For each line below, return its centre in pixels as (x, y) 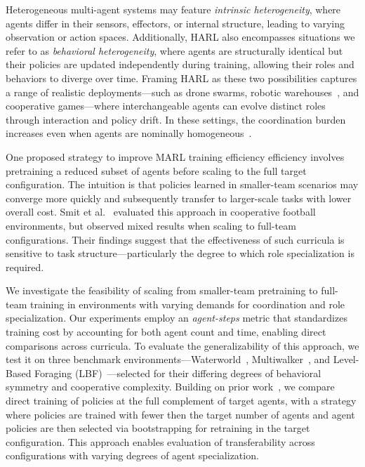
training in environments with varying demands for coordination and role (187, 304)
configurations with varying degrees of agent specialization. (132, 455)
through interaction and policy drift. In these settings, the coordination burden (176, 119)
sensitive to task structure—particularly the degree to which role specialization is (180, 253)
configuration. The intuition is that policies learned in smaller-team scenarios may (182, 184)
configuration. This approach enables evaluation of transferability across (160, 441)
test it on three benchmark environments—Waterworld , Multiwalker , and (168, 359)
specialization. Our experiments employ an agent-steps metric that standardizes (177, 318)
